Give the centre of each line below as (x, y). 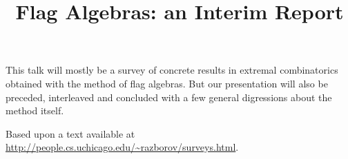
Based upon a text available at (70, 133)
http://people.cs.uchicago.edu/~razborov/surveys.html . (122, 147)
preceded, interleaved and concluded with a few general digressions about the (169, 97)
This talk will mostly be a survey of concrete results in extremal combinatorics (172, 70)
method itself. (35, 110)
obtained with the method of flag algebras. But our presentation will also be (167, 83)
